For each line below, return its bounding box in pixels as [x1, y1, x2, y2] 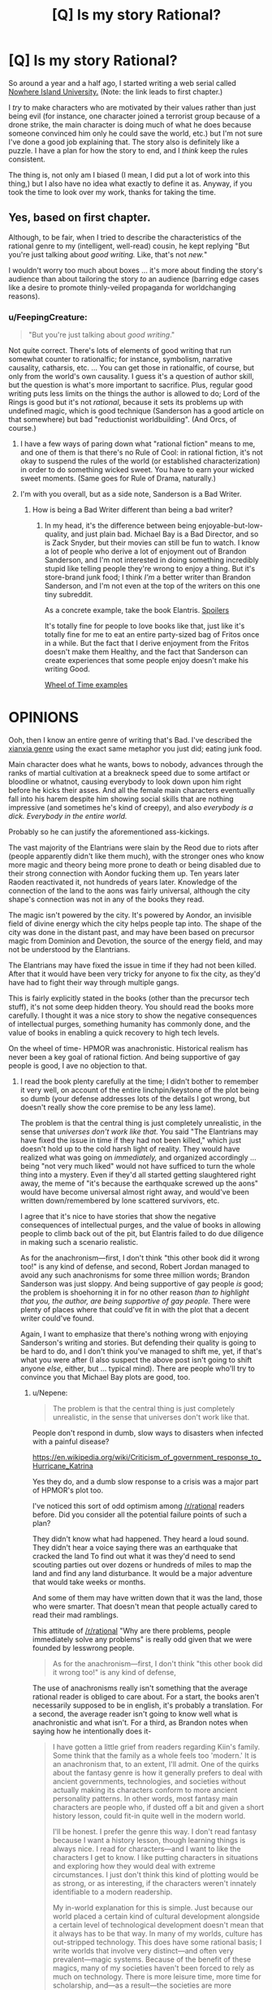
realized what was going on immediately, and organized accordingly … [19, 1152, 257, 1162]
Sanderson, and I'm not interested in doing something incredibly [44, 555, 260, 565]
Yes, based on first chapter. [8, 211, 152, 225]
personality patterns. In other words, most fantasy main [52, 1794, 238, 1803]
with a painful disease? [32, 1437, 110, 1446]
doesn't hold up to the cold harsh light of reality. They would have [19, 1144, 240, 1153]
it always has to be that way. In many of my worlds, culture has [52, 1928, 263, 1938]
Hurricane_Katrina [32, 1461, 93, 1471]
